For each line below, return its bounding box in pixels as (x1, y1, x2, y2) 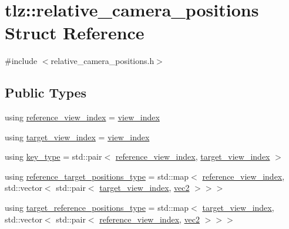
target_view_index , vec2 (99, 181, 190, 194)
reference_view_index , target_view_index (115, 150, 270, 163)
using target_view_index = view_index (5, 130, 150, 143)
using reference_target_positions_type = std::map (5, 170, 189, 182)
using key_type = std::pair (5, 150, 102, 163)
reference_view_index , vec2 (99, 213, 200, 225)
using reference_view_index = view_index (5, 111, 160, 123)
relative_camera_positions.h (51, 55, 154, 67)
